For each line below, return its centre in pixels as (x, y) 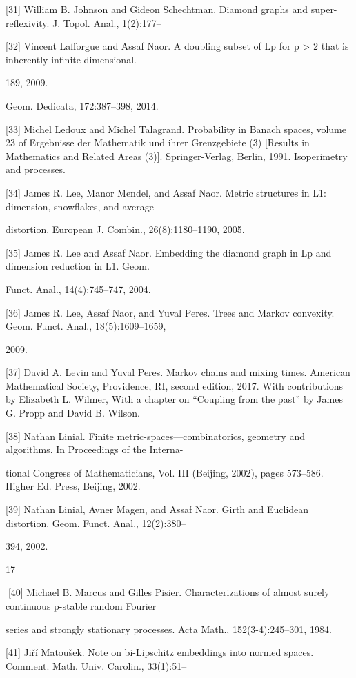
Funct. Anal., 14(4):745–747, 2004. (78, 289)
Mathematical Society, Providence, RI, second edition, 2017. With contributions (175, 385)
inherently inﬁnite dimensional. (71, 59)
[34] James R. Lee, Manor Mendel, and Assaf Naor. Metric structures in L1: (166, 192)
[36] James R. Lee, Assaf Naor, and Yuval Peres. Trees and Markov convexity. (170, 312)
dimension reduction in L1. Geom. (78, 266)
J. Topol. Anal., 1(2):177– (107, 22)
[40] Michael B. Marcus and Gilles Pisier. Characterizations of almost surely (169, 592)
